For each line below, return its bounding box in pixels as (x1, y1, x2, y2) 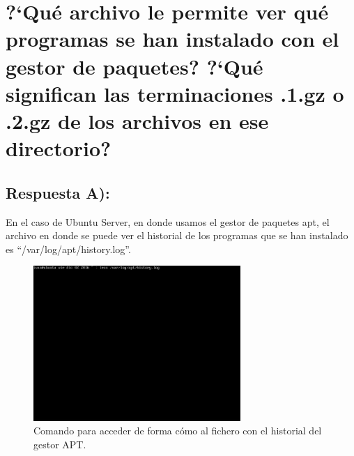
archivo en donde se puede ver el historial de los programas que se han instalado (6, 228, 348, 243)
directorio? (6, 134, 111, 162)
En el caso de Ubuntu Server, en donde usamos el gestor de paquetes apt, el (6, 214, 330, 229)
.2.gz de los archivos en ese (6, 106, 269, 135)
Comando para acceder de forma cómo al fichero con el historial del (33, 423, 322, 438)
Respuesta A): (6, 181, 110, 203)
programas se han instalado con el (6, 24, 339, 53)
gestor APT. (33, 437, 86, 452)
